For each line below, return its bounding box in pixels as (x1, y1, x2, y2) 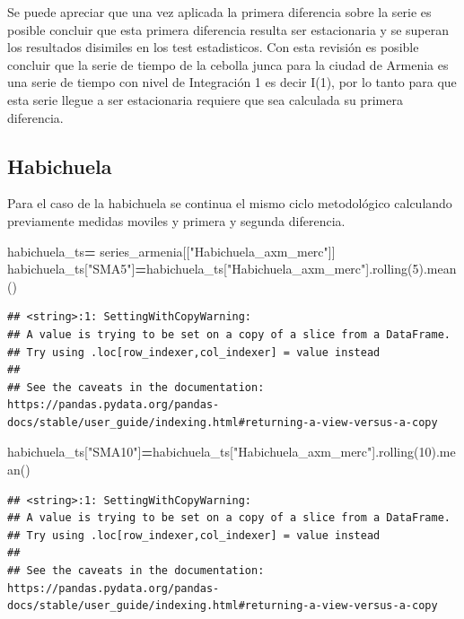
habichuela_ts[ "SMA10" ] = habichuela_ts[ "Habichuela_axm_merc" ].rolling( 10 (7, 442, 432, 461)
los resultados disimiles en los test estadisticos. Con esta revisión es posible (7, 38, 419, 57)
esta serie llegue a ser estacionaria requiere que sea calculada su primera (7, 90, 403, 109)
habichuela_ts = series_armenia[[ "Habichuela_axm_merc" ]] (7, 241, 336, 260)
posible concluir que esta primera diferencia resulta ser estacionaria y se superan (7, 20, 449, 39)
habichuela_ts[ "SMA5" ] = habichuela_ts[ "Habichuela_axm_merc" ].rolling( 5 (7, 259, 419, 278)
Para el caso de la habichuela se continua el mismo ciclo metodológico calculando (7, 194, 452, 213)
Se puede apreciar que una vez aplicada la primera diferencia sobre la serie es (7, 3, 432, 21)
